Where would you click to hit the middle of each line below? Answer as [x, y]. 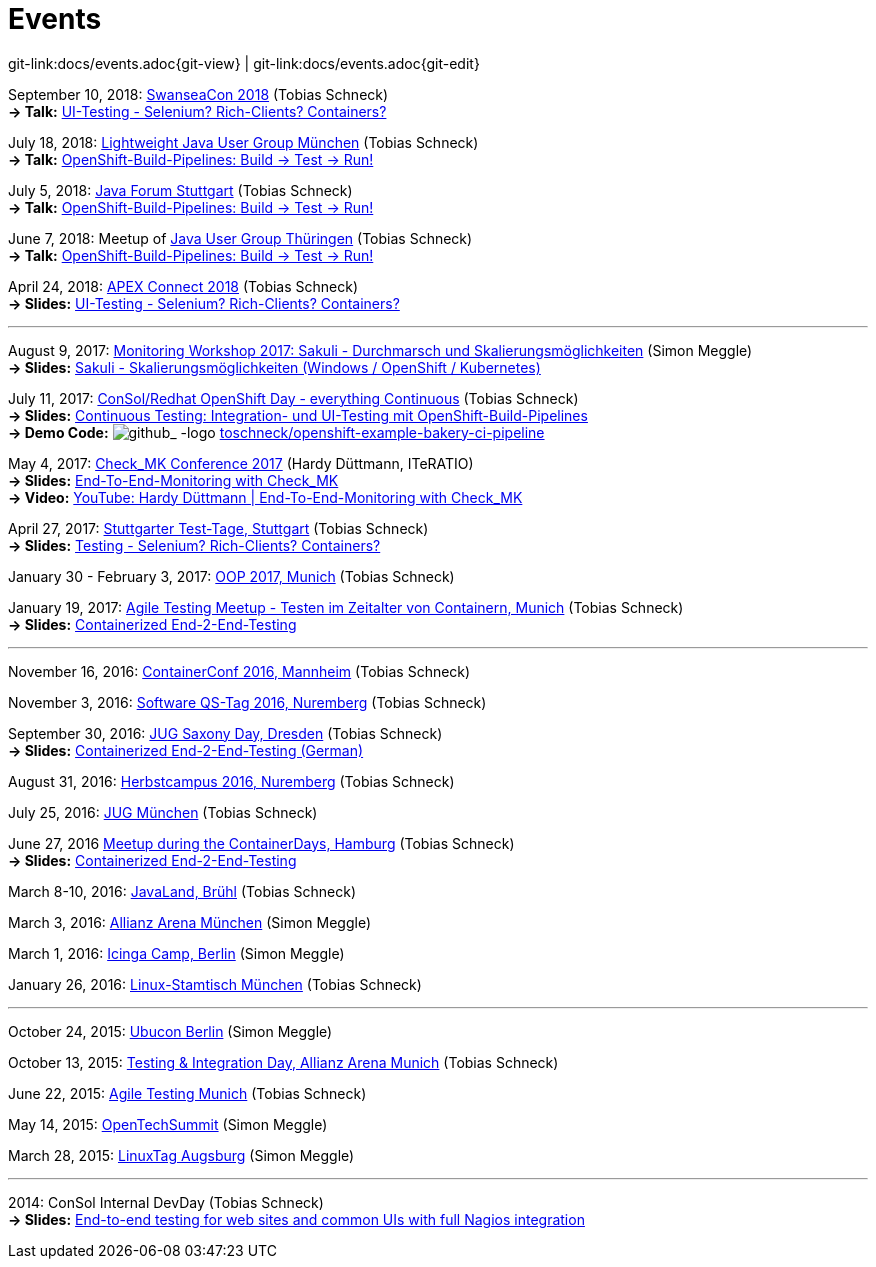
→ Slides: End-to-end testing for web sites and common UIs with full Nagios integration [296, 1219]
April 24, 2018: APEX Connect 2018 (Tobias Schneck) [183, 286]
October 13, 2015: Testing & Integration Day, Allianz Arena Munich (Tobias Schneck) [283, 1062]
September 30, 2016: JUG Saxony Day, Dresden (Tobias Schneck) [225, 733]
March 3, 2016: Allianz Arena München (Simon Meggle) [190, 922]
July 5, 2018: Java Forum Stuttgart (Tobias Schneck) [180, 190]
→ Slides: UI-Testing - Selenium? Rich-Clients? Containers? [204, 303]
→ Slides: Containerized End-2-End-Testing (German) [186, 750]
